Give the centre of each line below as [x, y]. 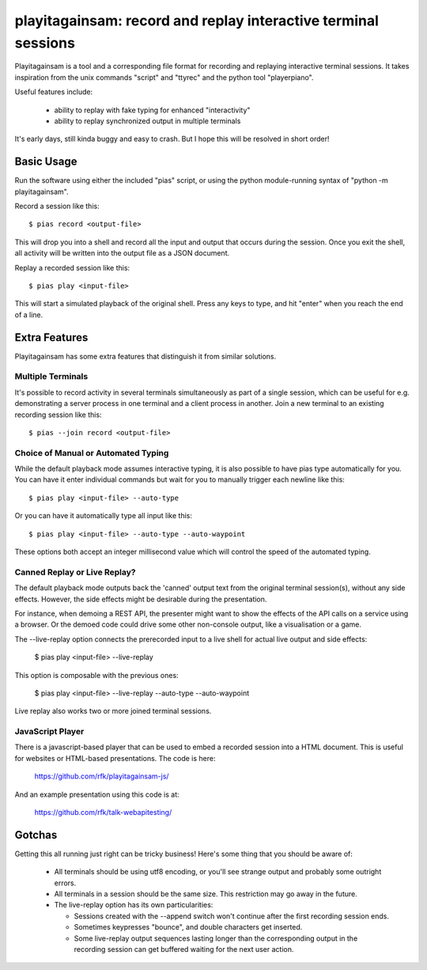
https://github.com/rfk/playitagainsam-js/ [102, 776]
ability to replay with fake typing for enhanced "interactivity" [152, 110]
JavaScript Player [49, 732]
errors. [65, 883]
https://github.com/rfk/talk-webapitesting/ [103, 812]
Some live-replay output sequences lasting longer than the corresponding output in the [216, 938]
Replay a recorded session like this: [72, 267]
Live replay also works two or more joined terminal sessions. [113, 711]
